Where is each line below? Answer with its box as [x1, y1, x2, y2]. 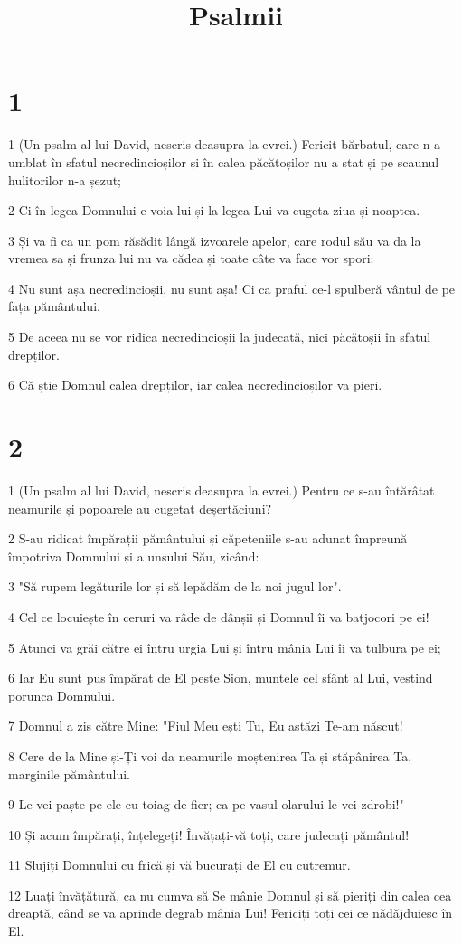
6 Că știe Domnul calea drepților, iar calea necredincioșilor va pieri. [8, 375, 382, 394]
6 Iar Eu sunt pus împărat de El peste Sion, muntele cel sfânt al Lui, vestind [8, 668, 433, 687]
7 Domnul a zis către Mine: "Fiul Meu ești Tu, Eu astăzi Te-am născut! [8, 716, 403, 735]
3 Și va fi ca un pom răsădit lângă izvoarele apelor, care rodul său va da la [8, 231, 421, 250]
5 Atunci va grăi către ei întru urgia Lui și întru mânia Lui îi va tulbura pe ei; [8, 637, 441, 656]
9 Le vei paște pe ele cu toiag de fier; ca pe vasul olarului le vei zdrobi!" [8, 795, 404, 814]
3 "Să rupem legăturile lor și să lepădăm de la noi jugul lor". [8, 577, 342, 596]
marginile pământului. [8, 764, 131, 783]
